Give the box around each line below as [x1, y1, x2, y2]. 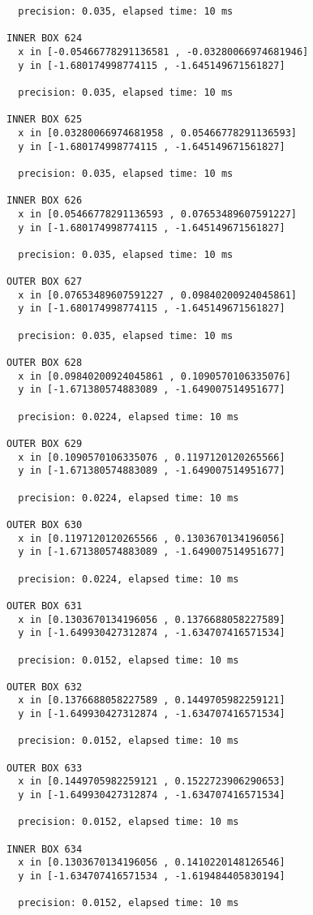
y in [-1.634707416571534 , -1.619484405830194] [18, 870, 285, 882]
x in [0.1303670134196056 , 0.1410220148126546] [18, 857, 285, 869]
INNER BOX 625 [6, 114, 83, 126]
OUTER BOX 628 [6, 357, 83, 369]
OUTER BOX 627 [6, 276, 83, 288]
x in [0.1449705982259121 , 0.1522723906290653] [18, 775, 285, 788]
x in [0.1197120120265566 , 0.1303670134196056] [18, 532, 285, 544]
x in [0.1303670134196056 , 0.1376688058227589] [18, 613, 285, 625]
